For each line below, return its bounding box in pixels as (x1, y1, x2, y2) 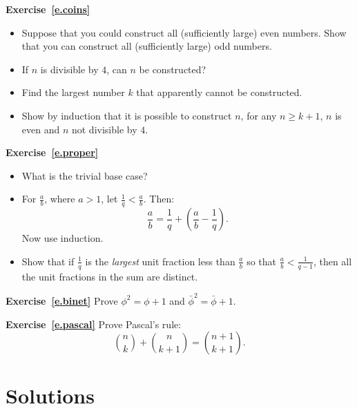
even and (21, 122, 60, 136)
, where (44, 191, 75, 206)
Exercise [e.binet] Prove (6, 293, 118, 307)
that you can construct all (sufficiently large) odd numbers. (21, 39, 272, 53)
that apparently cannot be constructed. (136, 85, 302, 99)
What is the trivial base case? (21, 168, 148, 182)
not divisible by (71, 122, 137, 136)
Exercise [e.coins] (6, 2, 90, 16)
